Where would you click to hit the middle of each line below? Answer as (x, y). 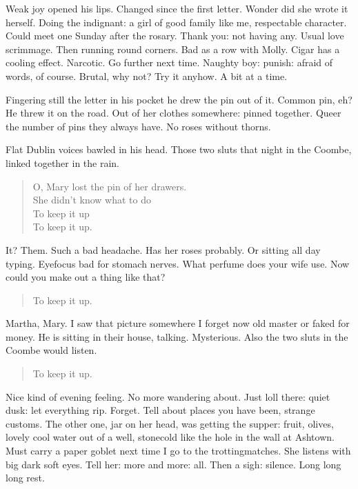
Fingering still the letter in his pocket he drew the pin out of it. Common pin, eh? (179, 99)
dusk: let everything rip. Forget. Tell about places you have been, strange (160, 410)
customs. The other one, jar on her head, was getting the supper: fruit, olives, (170, 423)
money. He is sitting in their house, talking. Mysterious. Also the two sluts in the (177, 336)
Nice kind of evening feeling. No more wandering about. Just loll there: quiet (168, 396)
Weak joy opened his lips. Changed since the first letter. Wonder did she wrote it (177, 8)
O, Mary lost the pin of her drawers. (110, 186)
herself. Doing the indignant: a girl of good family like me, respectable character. (176, 22)
